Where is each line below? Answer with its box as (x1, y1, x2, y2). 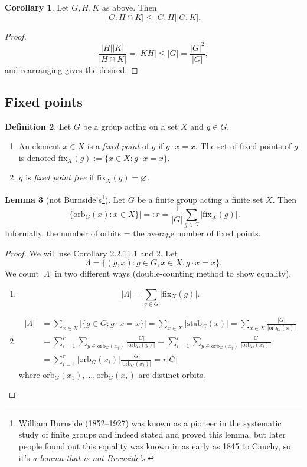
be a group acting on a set (83, 120, 178, 132)
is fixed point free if (25, 171, 94, 183)
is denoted (18, 151, 56, 163)
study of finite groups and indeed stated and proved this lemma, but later (18, 428, 286, 440)
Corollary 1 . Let (5, 1, 69, 13)
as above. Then (102, 1, 157, 13)
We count (5, 267, 39, 279)
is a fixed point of (87, 140, 149, 152)
